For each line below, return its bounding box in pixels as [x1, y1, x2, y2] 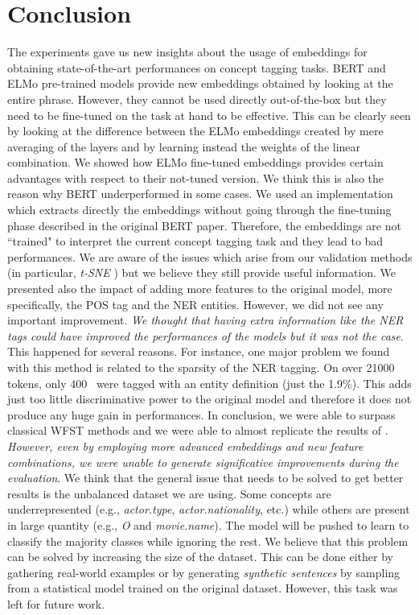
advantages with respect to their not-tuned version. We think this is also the [7, 169, 384, 186]
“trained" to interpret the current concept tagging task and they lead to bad [7, 233, 384, 250]
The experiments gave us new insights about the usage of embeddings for [7, 43, 368, 60]
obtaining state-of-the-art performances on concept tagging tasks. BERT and [7, 59, 386, 76]
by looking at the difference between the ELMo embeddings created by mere [7, 122, 384, 139]
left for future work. [7, 595, 105, 612]
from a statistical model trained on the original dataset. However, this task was [7, 580, 398, 596]
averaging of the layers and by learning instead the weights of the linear [7, 138, 361, 155]
